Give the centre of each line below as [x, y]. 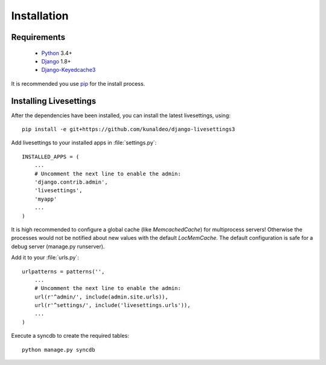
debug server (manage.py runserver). [58, 246]
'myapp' [46, 199]
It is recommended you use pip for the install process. [78, 83]
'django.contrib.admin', [71, 182]
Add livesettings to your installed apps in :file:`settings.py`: [84, 143]
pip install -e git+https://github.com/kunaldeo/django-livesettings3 [129, 129]
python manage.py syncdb [59, 350]
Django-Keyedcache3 [69, 70]
